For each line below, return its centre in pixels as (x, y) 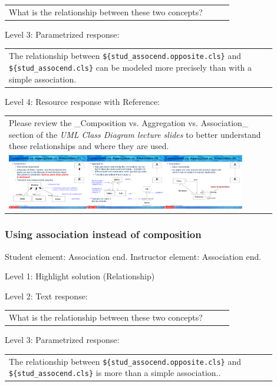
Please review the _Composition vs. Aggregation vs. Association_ (129, 122)
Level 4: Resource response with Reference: (82, 101)
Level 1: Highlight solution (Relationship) (80, 276)
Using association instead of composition (103, 234)
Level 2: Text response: (46, 296)
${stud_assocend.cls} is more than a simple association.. (115, 373)
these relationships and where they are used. (89, 146)
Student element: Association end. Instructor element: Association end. (133, 256)
